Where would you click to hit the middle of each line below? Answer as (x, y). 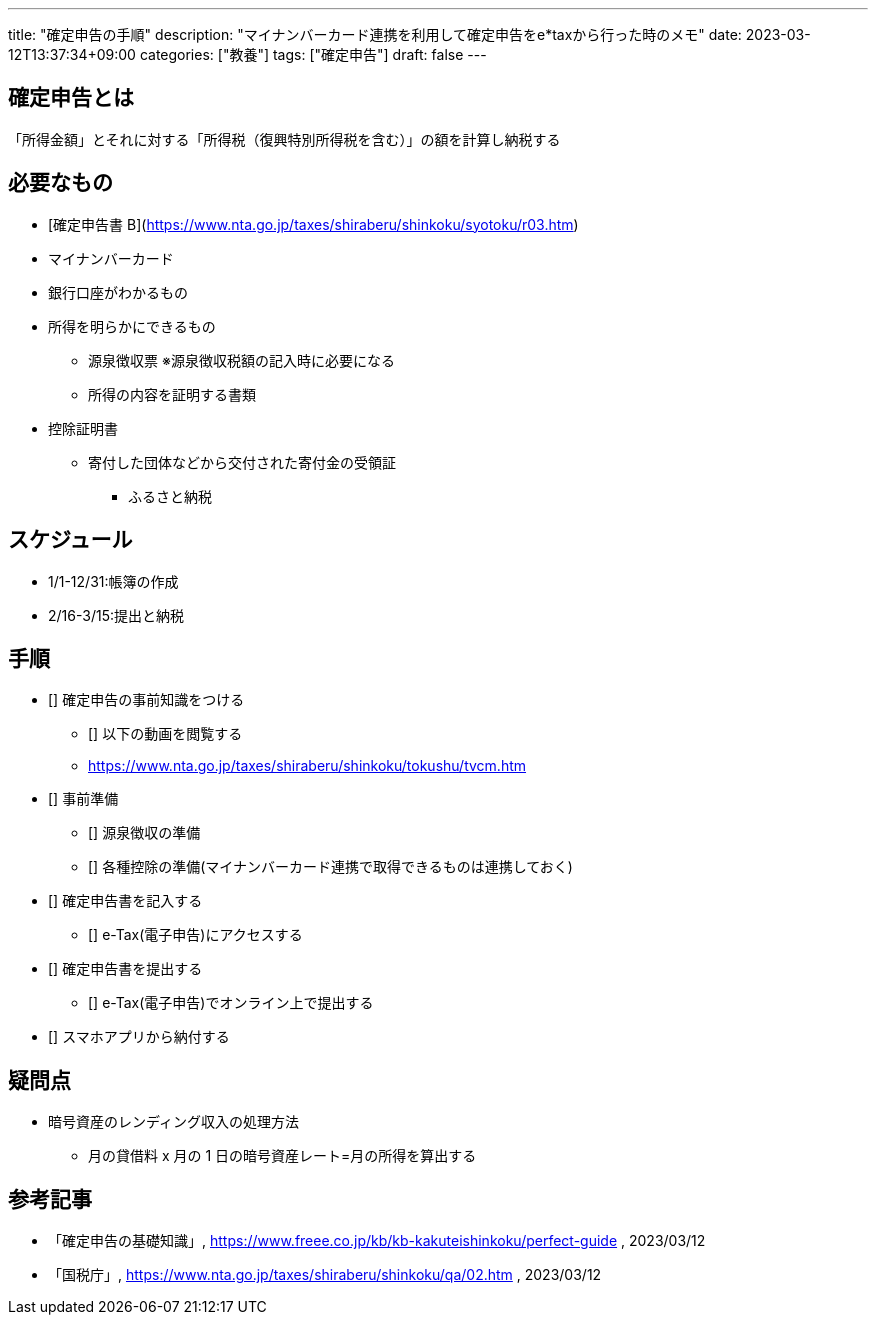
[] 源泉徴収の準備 (144, 833)
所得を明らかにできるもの (132, 326)
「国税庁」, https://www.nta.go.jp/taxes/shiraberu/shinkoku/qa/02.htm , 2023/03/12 (325, 1275)
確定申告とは (71, 98)
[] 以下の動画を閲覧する (165, 734)
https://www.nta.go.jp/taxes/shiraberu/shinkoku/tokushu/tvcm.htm (307, 766)
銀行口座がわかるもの (118, 292)
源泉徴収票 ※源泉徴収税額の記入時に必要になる (241, 360)
